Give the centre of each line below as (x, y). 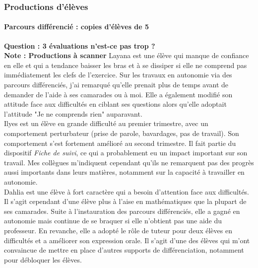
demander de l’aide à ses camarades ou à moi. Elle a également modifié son (118, 94)
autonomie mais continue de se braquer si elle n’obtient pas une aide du (113, 221)
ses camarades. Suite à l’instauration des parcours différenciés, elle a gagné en (122, 211)
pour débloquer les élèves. (43, 259)
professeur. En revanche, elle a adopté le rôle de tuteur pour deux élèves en (118, 230)
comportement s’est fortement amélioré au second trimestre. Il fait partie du (120, 143)
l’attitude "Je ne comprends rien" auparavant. (73, 113)
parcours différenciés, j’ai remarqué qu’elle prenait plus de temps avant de (116, 85)
